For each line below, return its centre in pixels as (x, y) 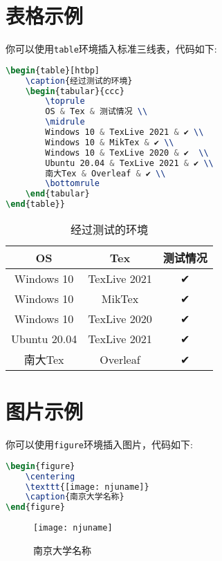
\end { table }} (35, 204)
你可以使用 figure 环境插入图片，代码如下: (99, 444)
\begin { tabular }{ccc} (75, 91)
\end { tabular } (57, 194)
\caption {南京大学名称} (75, 497)
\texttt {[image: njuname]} (87, 487)
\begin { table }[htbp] (53, 70)
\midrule (65, 122)
